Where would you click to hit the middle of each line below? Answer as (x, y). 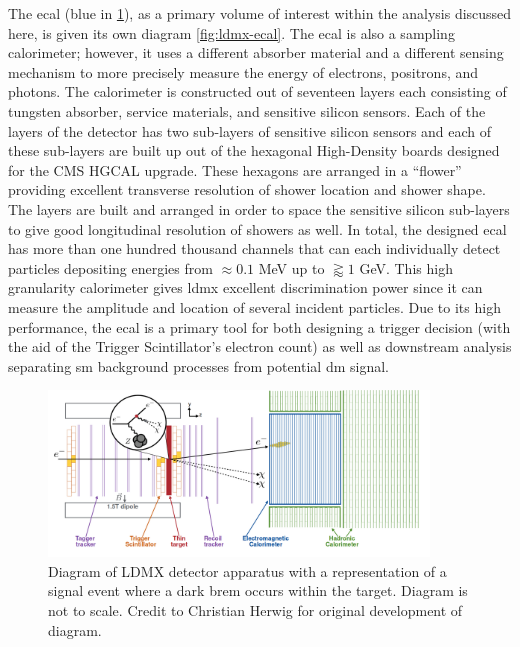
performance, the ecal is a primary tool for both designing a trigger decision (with (259, 326)
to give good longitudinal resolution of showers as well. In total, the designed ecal (257, 228)
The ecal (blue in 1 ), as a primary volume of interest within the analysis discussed (260, 13)
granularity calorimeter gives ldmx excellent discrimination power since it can (245, 287)
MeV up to (291, 267)
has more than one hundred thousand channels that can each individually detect (254, 248)
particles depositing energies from (110, 267)
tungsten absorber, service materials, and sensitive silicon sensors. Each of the (247, 110)
